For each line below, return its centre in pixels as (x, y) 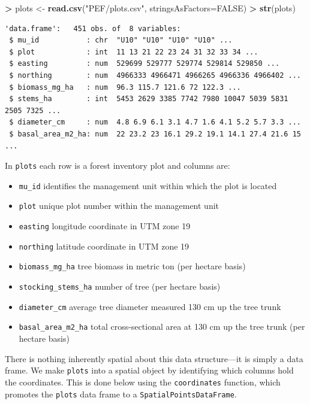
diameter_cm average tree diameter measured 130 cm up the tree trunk (150, 306)
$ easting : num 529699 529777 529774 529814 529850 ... (145, 64)
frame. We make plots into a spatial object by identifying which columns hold (149, 370)
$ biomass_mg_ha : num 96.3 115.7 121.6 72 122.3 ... (125, 87)
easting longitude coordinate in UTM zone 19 (105, 226)
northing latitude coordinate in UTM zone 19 (104, 246)
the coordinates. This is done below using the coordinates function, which (143, 382)
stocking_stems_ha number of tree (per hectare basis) (120, 286)
